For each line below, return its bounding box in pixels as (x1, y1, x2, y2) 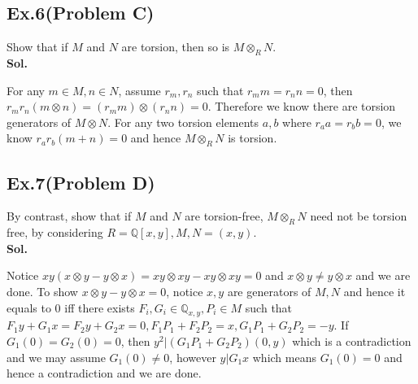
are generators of (227, 282, 311, 299)
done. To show (7, 282, 78, 299)
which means (252, 348, 316, 365)
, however (169, 348, 216, 365)
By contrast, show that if (7, 207, 132, 225)
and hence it (343, 282, 406, 299)
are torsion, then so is (121, 38, 230, 55)
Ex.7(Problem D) (7, 169, 155, 194)
